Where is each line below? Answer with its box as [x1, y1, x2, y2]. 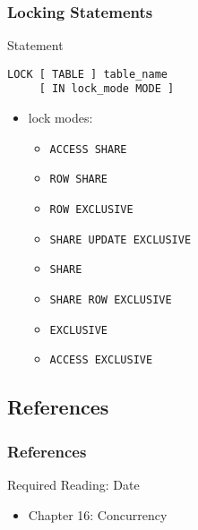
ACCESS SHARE [49, 142, 127, 156]
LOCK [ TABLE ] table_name [7, 67, 168, 81]
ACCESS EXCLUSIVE [49, 354, 153, 367]
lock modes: [28, 108, 93, 127]
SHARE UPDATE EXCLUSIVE [49, 233, 192, 246]
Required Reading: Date [7, 474, 140, 493]
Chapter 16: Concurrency [28, 505, 168, 524]
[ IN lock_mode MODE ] [39, 82, 175, 96]
